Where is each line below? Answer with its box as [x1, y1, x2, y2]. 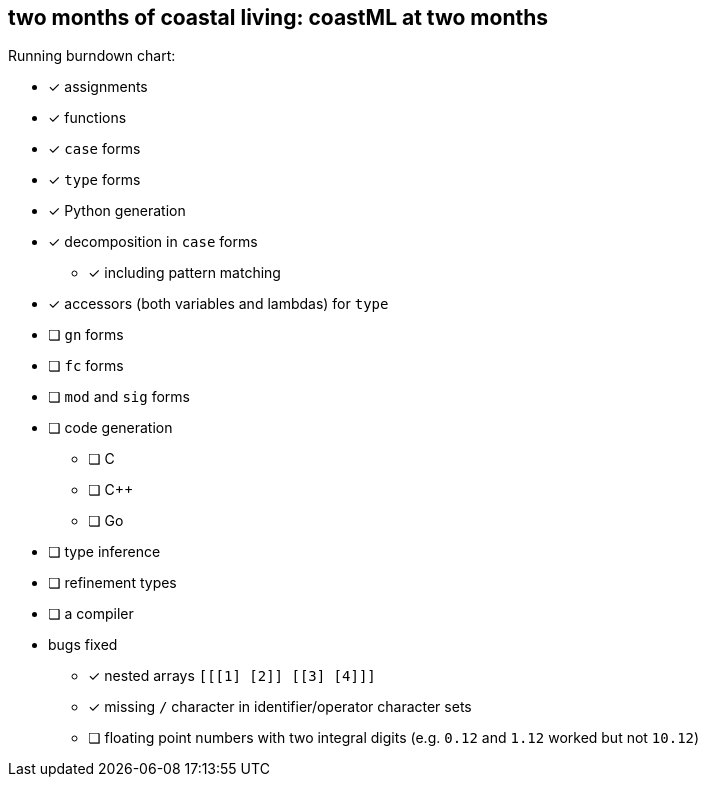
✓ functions [48, 109, 127, 127]
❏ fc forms [48, 357, 124, 375]
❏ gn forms [48, 326, 124, 344]
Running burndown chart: [8, 47, 176, 65]
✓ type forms [48, 171, 141, 189]
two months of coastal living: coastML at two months [8, 5, 549, 30]
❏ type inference [48, 543, 161, 561]
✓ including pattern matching [88, 264, 281, 282]
